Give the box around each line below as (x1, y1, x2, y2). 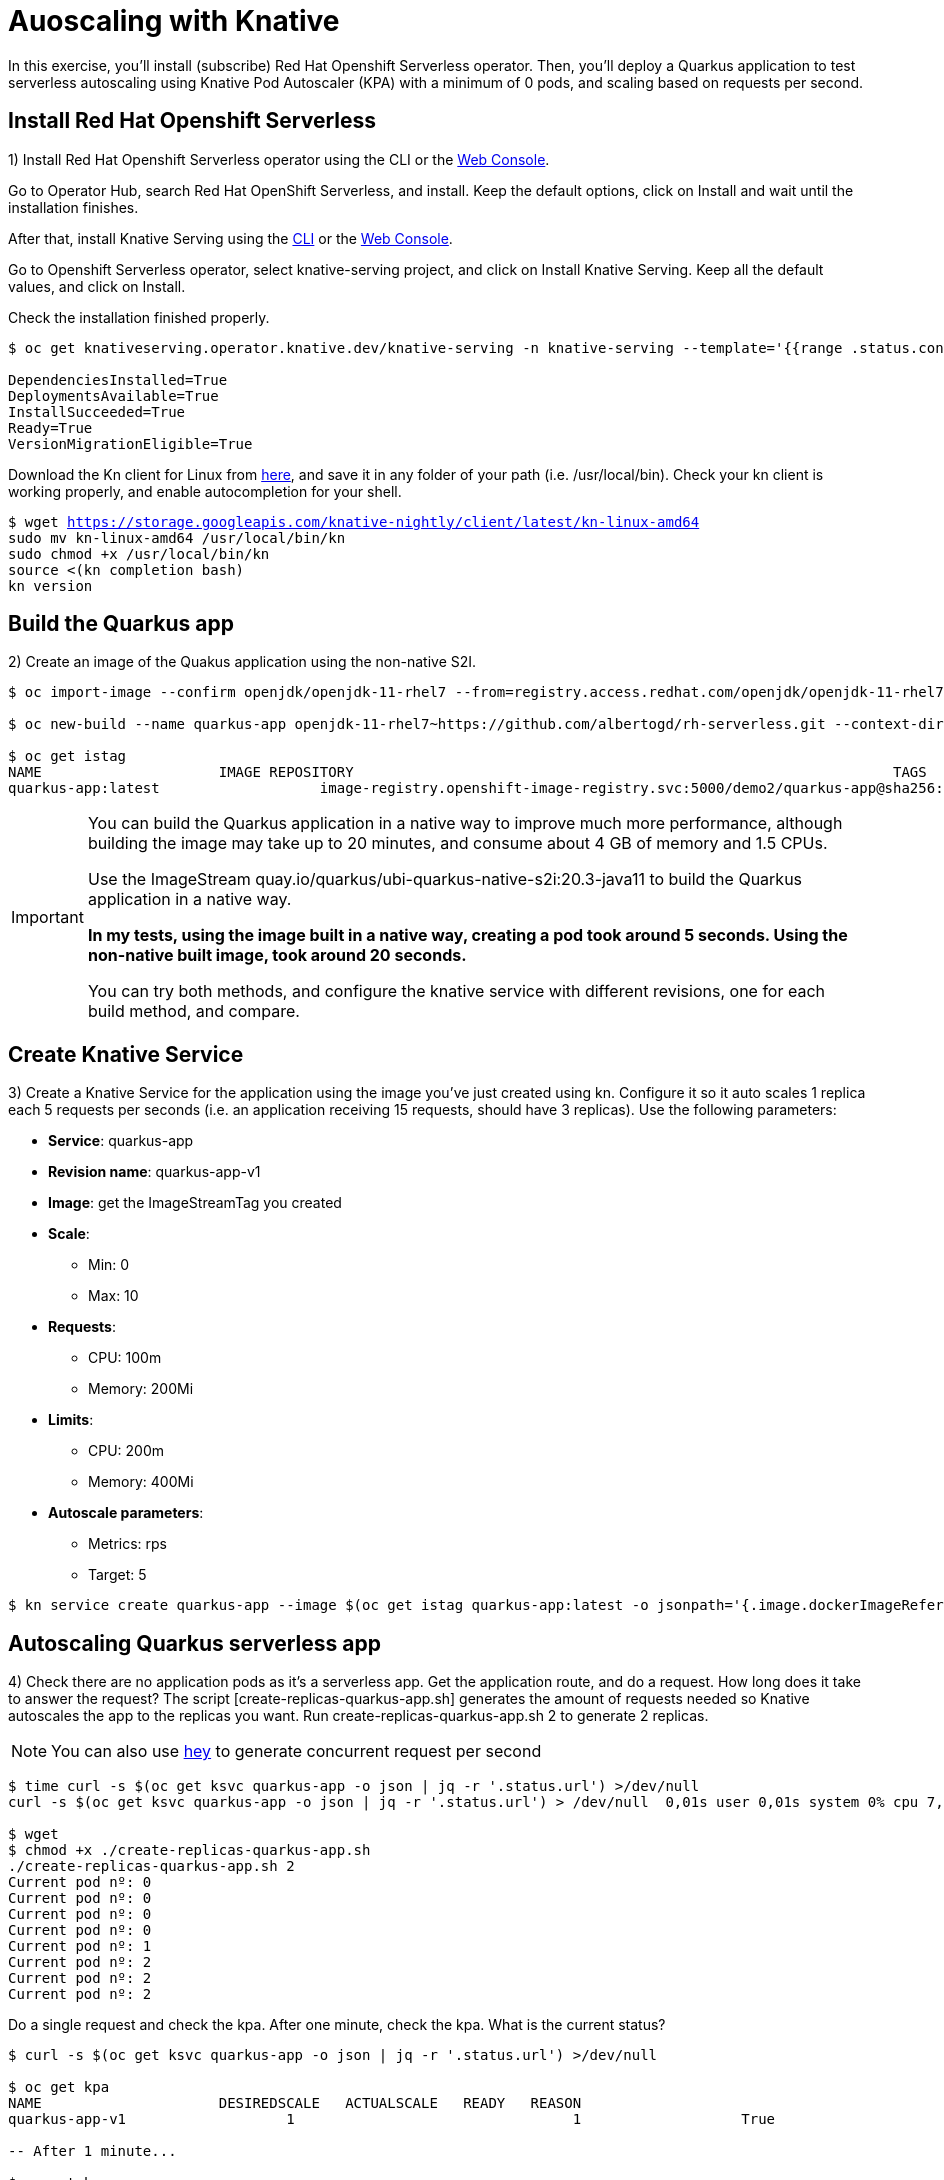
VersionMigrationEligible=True (8, 435, 253, 452)
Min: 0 (88, 1256, 130, 1274)
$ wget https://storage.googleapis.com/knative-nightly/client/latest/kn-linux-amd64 (8, 513, 700, 530)
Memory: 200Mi (88, 1380, 194, 1398)
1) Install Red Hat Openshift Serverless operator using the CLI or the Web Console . (8, 150, 550, 168)
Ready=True (8, 419, 93, 436)
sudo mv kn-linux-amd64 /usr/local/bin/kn (8, 529, 346, 546)
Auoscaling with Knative (8, 4, 340, 38)
